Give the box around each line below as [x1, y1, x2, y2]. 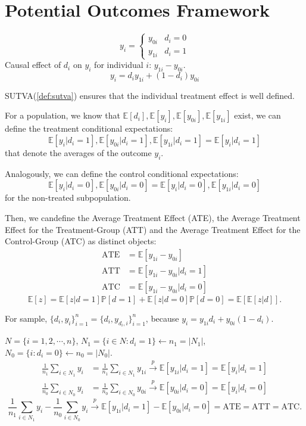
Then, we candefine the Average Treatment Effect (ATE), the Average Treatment [5, 212, 301, 224]
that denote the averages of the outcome [5, 147, 152, 159]
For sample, [5, 312, 48, 324]
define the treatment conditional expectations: [5, 122, 173, 135]
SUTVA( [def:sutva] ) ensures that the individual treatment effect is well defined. [5, 89, 295, 101]
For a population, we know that [5, 109, 120, 122]
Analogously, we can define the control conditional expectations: [5, 167, 239, 179]
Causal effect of [5, 58, 61, 71]
